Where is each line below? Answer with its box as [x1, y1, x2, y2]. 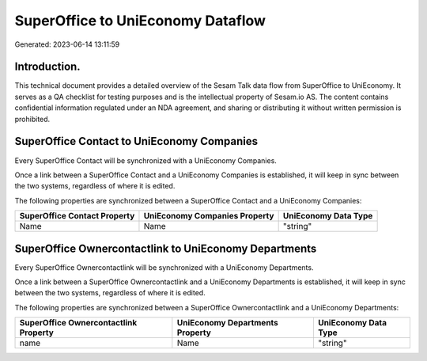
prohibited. [14, 114, 51, 123]
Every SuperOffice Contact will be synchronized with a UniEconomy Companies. [14, 155, 277, 165]
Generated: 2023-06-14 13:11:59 [14, 40, 120, 49]
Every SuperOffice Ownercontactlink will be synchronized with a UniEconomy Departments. [14, 262, 314, 272]
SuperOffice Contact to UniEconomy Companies [14, 135, 259, 148]
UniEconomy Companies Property [143, 211, 274, 222]
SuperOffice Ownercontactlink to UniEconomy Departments [14, 241, 317, 255]
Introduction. [14, 60, 81, 74]
